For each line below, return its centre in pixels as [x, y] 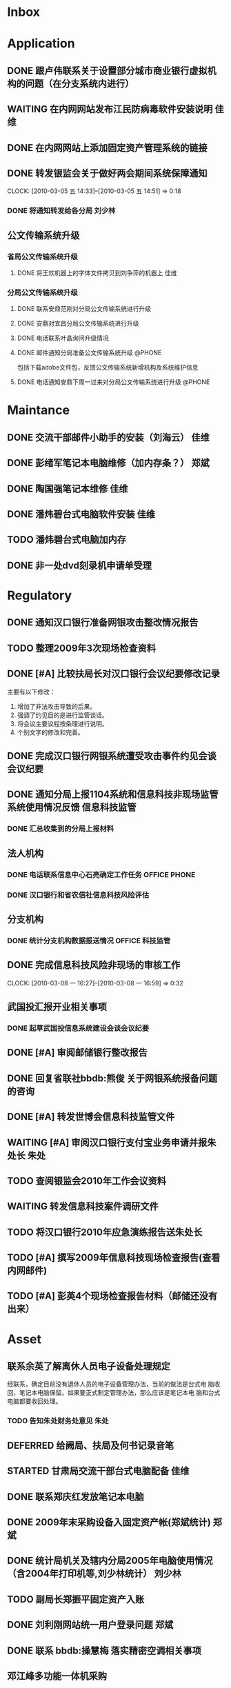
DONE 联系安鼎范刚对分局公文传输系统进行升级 [84, 309]
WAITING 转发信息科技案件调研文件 [83, 1206]
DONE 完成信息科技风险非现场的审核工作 [94, 965]
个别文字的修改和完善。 [50, 732]
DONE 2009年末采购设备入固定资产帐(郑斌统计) [109, 1522]
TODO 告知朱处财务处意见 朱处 [58, 1421]
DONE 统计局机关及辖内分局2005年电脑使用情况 [110, 1561]
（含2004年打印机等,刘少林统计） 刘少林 [94, 1574]
